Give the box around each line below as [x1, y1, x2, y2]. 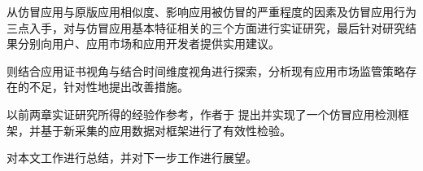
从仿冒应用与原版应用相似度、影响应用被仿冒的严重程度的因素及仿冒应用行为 [7, 3, 416, 20]
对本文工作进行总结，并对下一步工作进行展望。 [7, 149, 257, 166]
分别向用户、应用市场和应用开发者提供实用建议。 [17, 35, 280, 52]
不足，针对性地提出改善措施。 [28, 78, 189, 95]
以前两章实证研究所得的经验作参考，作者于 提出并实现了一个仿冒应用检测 [7, 105, 398, 122]
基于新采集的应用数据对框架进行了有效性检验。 [40, 121, 291, 138]
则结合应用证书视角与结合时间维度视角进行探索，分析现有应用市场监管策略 [7, 62, 405, 79]
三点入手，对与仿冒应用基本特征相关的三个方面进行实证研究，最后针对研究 [7, 19, 405, 36]
